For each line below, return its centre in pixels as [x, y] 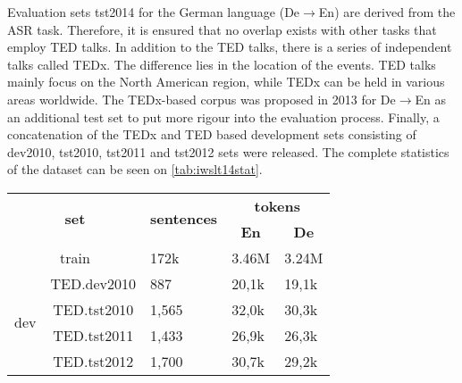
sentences [184, 219]
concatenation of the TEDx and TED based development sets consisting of [212, 134]
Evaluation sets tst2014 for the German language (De [154, 12]
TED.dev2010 [93, 283]
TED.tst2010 [93, 309]
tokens [277, 205]
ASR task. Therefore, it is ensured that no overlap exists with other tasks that [222, 29]
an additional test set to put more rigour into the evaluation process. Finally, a [223, 117]
